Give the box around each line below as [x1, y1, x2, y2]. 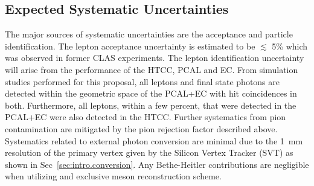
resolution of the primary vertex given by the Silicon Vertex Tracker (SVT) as [5, 146, 293, 159]
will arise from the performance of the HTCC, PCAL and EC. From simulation [5, 63, 298, 75]
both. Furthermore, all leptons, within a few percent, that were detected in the [5, 98, 296, 111]
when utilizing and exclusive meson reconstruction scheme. [5, 170, 222, 182]
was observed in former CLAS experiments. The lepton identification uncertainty [5, 51, 304, 64]
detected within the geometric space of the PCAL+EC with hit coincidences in [5, 87, 297, 100]
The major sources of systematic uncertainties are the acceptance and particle [5, 28, 293, 40]
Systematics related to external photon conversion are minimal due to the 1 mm [5, 134, 303, 147]
